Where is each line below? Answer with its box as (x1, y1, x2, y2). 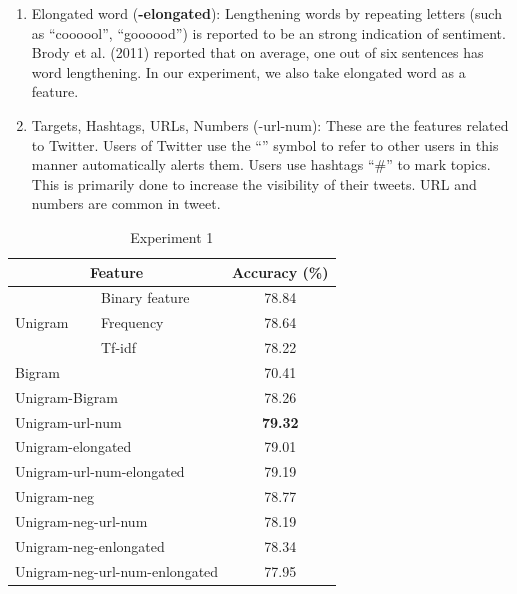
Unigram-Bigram (15, 386, 118, 407)
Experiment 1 (130, 226, 214, 247)
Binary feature (101, 287, 190, 308)
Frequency (101, 312, 164, 333)
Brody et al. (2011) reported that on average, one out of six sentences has (31, 42, 484, 63)
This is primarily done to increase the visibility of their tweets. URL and (31, 173, 477, 194)
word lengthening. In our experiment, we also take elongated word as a (31, 61, 466, 82)
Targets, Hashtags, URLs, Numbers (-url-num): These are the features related (31, 114, 509, 135)
